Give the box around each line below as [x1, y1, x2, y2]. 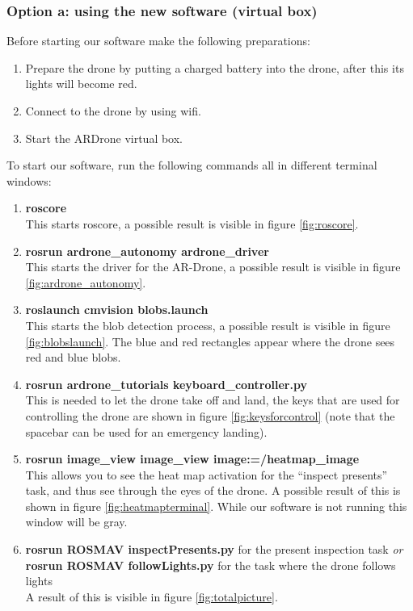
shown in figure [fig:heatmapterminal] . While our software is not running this [25, 497, 407, 514]
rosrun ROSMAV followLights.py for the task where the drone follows [25, 556, 396, 573]
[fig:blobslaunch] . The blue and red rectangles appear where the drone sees [25, 333, 395, 349]
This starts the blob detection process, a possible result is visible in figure [25, 316, 390, 333]
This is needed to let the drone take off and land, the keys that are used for [25, 391, 400, 408]
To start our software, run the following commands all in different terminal [6, 157, 377, 174]
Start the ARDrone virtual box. [25, 129, 183, 146]
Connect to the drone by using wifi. [25, 103, 201, 119]
